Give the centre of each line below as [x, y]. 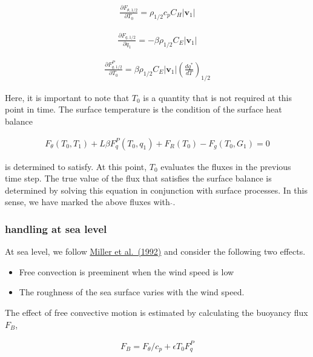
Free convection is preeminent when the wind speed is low [127, 271]
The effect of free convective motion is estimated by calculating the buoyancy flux [156, 312]
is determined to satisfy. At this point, [76, 166]
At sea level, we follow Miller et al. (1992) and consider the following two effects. [155, 251]
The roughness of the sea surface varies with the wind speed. [132, 292]
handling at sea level [56, 228]
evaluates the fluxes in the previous [226, 166]
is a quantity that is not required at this [218, 97]
